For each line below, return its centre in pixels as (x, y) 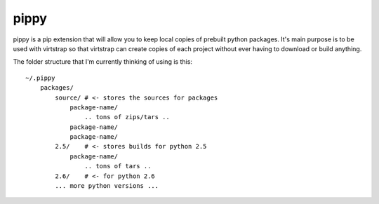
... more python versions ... (107, 186)
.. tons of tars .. (118, 166)
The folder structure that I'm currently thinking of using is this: (103, 62)
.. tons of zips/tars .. (127, 117)
